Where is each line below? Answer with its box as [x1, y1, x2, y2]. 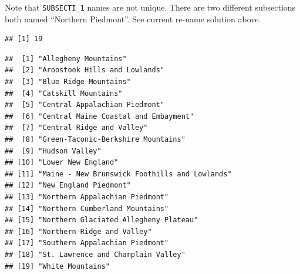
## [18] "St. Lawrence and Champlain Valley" [5, 250, 186, 259]
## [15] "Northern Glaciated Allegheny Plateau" [5, 216, 198, 225]
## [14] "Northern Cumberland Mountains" [5, 204, 169, 213]
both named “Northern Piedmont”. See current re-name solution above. [5, 12, 261, 25]
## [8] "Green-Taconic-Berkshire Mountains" [5, 135, 186, 143]
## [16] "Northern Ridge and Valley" [5, 227, 152, 236]
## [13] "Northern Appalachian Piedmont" [5, 192, 169, 201]
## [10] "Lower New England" [5, 158, 119, 167]
